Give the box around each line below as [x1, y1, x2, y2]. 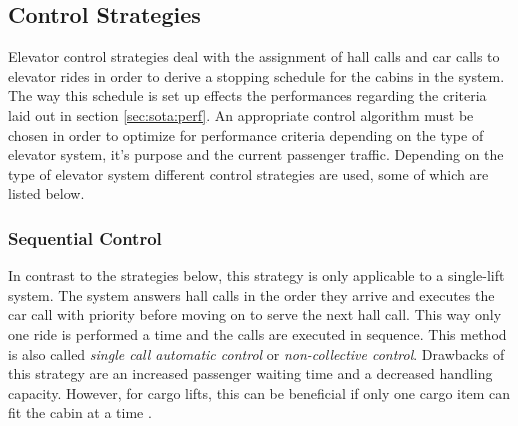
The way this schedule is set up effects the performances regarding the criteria [8, 85, 487, 106]
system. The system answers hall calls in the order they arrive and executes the [8, 284, 495, 305]
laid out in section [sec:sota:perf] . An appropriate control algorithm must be [8, 104, 474, 125]
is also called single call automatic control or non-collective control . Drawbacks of [8, 343, 505, 364]
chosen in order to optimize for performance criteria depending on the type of [8, 124, 484, 145]
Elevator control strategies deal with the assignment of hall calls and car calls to [8, 46, 500, 67]
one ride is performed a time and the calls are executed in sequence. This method [8, 323, 507, 344]
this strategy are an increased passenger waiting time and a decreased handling [8, 363, 493, 384]
